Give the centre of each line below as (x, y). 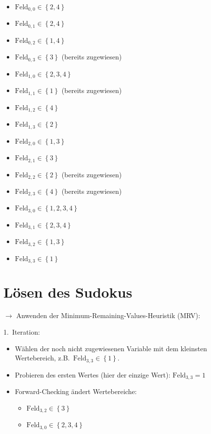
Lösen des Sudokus (68, 292)
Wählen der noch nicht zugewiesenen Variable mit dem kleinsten (111, 348)
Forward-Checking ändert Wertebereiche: (76, 391)
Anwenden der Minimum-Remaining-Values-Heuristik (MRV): (108, 315)
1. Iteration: (22, 331)
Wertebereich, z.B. (42, 358)
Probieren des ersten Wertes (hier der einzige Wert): (93, 374)
